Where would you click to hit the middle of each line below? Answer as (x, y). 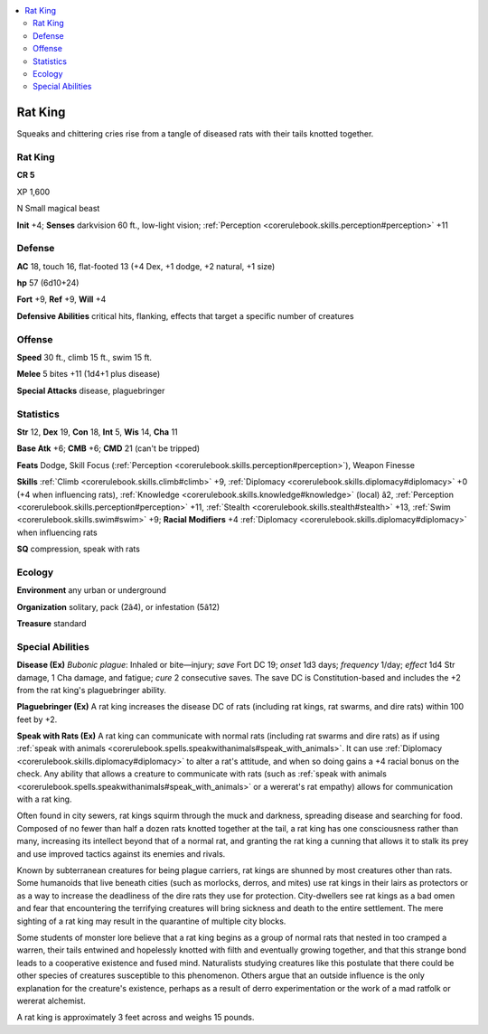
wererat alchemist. (51, 1001)
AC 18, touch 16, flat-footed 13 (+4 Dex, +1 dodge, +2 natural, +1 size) (146, 266)
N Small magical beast (58, 209)
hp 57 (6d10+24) (48, 283)
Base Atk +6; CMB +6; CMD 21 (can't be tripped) (108, 448)
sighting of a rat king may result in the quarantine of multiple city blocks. (151, 921)
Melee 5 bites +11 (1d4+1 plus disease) (89, 374)
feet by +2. (37, 719)
